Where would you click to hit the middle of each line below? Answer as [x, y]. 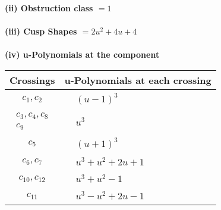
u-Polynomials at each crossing [138, 80]
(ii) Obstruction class [49, 8]
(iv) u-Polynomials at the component [82, 54]
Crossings [32, 80]
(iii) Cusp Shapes [41, 31]
